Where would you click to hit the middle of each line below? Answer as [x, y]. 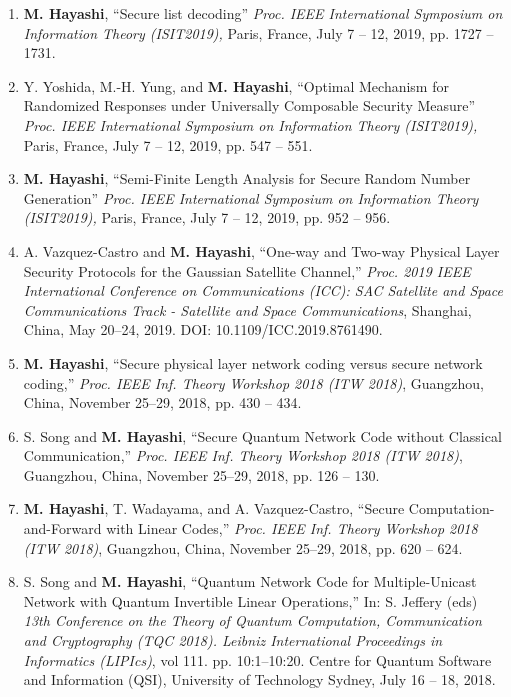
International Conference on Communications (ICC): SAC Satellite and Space [263, 290]
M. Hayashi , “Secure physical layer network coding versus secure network [253, 362]
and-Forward [62, 528]
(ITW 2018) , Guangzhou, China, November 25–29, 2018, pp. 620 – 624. [243, 547]
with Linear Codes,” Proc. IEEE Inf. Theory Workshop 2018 [292, 528]
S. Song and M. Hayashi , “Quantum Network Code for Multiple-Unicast [250, 581]
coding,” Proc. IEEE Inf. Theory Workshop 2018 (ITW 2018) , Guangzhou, [253, 382]
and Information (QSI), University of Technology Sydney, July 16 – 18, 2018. [259, 679]
